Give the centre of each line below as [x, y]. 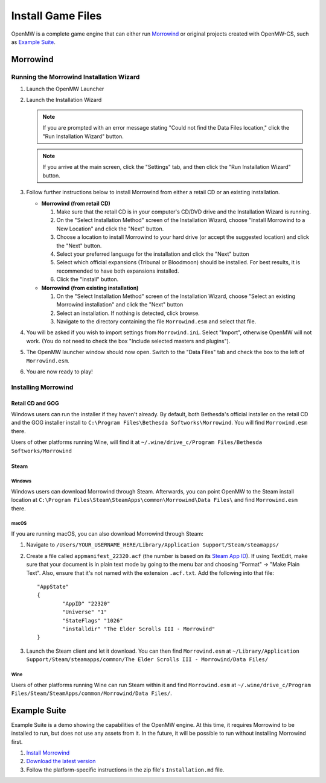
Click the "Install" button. [88, 279]
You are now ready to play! [59, 372]
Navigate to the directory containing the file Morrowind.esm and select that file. [156, 322]
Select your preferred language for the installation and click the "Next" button [153, 254]
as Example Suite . [33, 42]
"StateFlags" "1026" [93, 620]
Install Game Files [56, 16]
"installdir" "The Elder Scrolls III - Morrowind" [139, 629]
